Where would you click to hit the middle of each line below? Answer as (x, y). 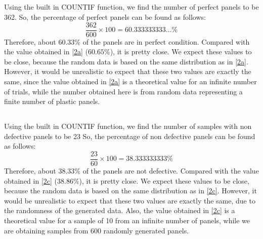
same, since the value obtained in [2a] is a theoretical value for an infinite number (130, 81)
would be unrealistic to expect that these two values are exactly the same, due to (130, 200)
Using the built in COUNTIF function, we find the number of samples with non (128, 126)
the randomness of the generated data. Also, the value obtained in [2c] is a (120, 210)
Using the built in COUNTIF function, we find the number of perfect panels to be (131, 7)
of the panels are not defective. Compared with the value (171, 171)
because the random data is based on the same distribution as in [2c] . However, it (130, 191)
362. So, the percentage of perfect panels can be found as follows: (105, 16)
